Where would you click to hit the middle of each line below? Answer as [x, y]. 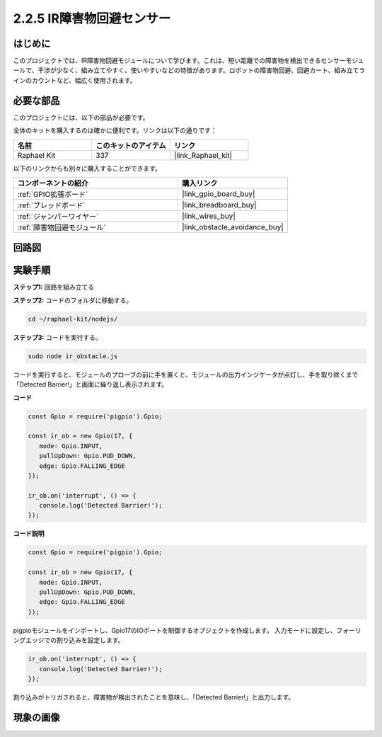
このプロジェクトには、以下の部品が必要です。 [81, 118]
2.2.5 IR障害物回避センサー [92, 18]
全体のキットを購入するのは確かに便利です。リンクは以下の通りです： [115, 130]
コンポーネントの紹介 [53, 183]
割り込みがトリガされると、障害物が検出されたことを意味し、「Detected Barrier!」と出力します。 [154, 697]
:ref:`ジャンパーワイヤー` [58, 216]
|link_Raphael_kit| [203, 155]
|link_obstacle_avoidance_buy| [233, 227]
